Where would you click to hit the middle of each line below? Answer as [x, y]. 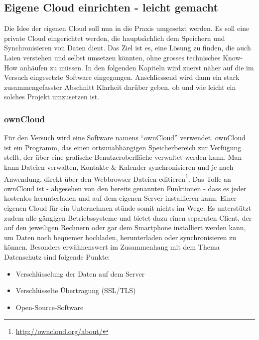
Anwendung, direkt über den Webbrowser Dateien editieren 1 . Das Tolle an [118, 178]
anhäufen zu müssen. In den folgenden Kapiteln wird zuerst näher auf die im [137, 67]
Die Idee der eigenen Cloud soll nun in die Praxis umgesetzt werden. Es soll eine [127, 28]
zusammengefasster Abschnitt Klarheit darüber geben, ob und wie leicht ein [120, 87]
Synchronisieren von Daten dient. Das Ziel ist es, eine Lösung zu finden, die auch [128, 48]
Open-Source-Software [50, 307]
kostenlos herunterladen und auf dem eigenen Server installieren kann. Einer [120, 198]
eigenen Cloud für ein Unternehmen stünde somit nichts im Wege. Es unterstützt [128, 207]
